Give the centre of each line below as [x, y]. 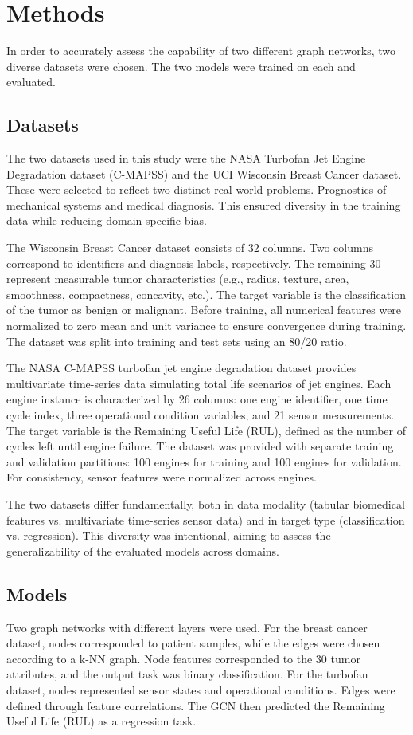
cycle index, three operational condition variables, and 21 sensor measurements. [201, 415]
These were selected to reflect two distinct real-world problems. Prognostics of [197, 189]
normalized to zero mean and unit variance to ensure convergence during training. [206, 326]
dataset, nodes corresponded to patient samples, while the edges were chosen [193, 643]
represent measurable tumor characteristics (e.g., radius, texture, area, [178, 279]
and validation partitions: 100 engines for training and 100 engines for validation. [204, 461]
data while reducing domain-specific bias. [107, 220]
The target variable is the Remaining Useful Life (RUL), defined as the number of [206, 430]
